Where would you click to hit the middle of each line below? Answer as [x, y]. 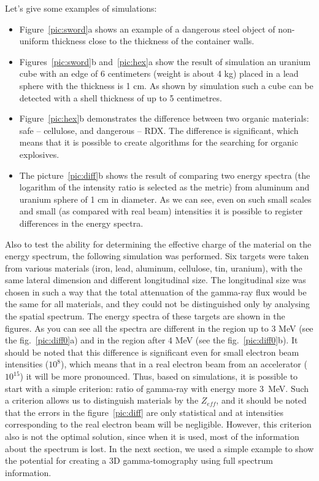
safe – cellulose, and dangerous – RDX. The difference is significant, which [159, 130]
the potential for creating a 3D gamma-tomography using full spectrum [139, 460]
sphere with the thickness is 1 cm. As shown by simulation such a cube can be [166, 85]
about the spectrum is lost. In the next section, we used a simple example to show [159, 448]
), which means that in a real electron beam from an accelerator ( [184, 364]
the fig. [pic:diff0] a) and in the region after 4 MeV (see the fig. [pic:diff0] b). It [152, 340]
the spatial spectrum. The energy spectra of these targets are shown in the [145, 316]
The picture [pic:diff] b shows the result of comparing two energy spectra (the [165, 175]
